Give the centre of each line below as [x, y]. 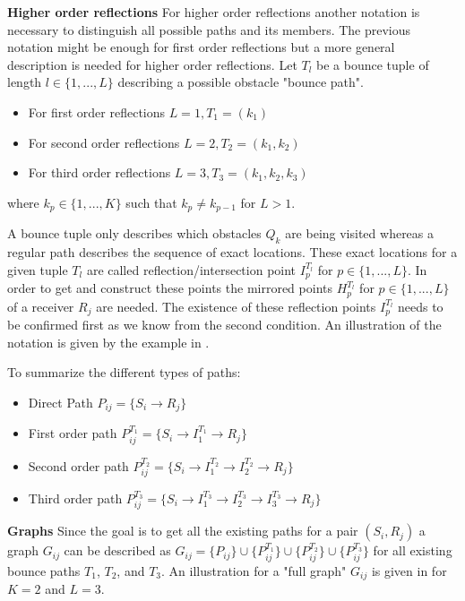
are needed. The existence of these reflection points [236, 306]
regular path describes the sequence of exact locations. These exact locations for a [232, 252]
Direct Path [60, 402]
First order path [73, 433]
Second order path [78, 465]
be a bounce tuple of [373, 64]
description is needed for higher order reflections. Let [152, 64]
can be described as [117, 550]
